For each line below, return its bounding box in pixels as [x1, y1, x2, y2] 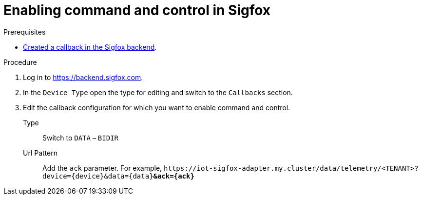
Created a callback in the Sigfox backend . [23, 42, 157, 51]
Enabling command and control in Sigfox [3, 2, 271, 19]
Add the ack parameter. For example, [42, 163, 162, 172]
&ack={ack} [153, 172, 194, 180]
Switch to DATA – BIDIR [42, 133, 119, 142]
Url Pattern [23, 148, 58, 157]
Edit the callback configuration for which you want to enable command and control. [23, 103, 290, 112]
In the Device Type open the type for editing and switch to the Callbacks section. [23, 88, 293, 97]
